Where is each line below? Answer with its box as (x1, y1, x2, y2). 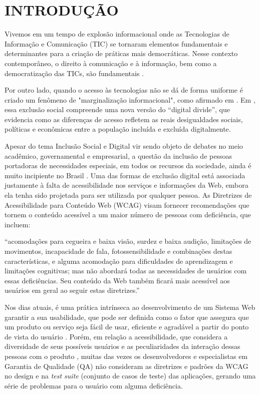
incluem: (5, 219, 31, 229)
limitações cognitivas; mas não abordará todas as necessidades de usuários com (5, 265, 247, 276)
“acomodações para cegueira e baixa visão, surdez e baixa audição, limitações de (5, 236, 251, 246)
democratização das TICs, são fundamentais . (5, 68, 144, 78)
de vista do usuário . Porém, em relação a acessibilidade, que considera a (5, 331, 228, 341)
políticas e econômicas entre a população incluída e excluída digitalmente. (5, 124, 231, 134)
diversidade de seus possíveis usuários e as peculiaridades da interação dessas (5, 341, 240, 351)
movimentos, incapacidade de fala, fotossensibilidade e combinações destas (5, 246, 232, 256)
